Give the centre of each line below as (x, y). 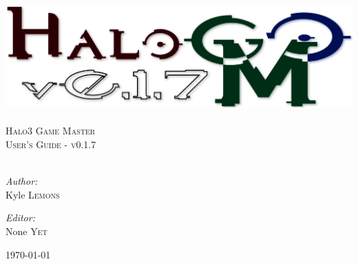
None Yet (27, 231)
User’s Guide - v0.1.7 (51, 144)
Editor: (20, 217)
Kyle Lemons (33, 194)
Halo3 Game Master (51, 131)
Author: (22, 181)
